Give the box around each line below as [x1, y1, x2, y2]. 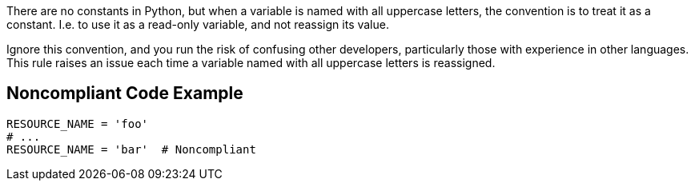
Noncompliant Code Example [6, 83, 243, 104]
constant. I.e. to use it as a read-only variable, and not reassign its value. [6, 18, 389, 31]
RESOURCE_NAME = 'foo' [6, 117, 149, 130]
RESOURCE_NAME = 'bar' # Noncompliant [6, 142, 256, 156]
